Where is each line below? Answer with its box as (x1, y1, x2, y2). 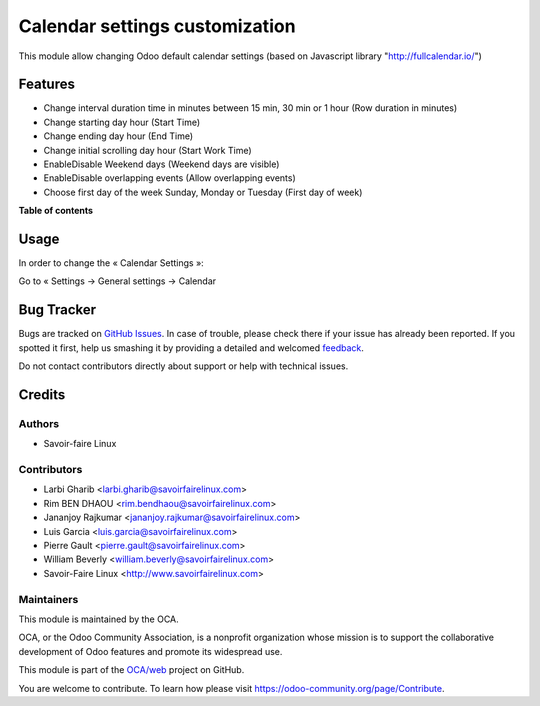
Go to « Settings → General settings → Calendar (18, 275, 217, 287)
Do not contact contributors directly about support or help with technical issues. (18, 360, 349, 372)
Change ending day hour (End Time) (43, 130, 194, 142)
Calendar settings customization (18, 15, 296, 37)
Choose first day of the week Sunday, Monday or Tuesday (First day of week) (43, 186, 363, 198)
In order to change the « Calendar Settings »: (18, 257, 204, 269)
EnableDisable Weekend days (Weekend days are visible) (43, 158, 280, 170)
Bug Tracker (18, 301, 97, 319)
